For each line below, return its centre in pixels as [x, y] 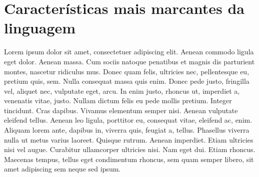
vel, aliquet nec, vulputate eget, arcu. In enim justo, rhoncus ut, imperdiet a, [122, 90]
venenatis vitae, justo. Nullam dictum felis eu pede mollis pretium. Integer [118, 100]
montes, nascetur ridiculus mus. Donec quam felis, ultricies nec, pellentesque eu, [127, 71]
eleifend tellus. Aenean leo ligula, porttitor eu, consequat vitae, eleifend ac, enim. [128, 120]
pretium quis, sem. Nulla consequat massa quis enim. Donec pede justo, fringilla [127, 81]
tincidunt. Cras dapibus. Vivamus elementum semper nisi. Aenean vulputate [121, 110]
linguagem [40, 28]
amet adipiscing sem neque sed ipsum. [62, 169]
